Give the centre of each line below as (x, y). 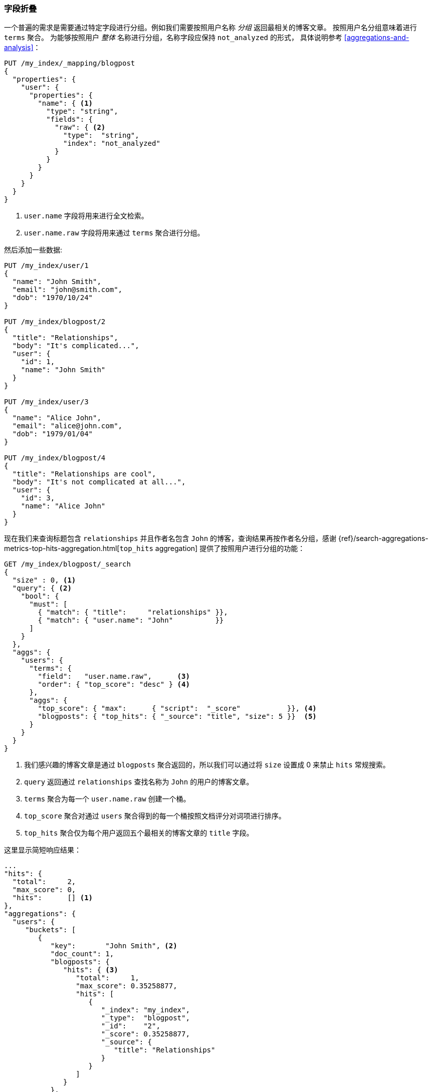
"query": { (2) (42, 588)
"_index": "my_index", (145, 1010)
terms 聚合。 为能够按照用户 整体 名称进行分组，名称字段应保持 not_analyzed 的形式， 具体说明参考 (173, 38)
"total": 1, (107, 978)
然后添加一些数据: (33, 250)
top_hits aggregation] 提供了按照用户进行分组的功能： (212, 549)
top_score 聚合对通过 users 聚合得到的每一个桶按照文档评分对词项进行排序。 (155, 816)
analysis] (19, 48)
